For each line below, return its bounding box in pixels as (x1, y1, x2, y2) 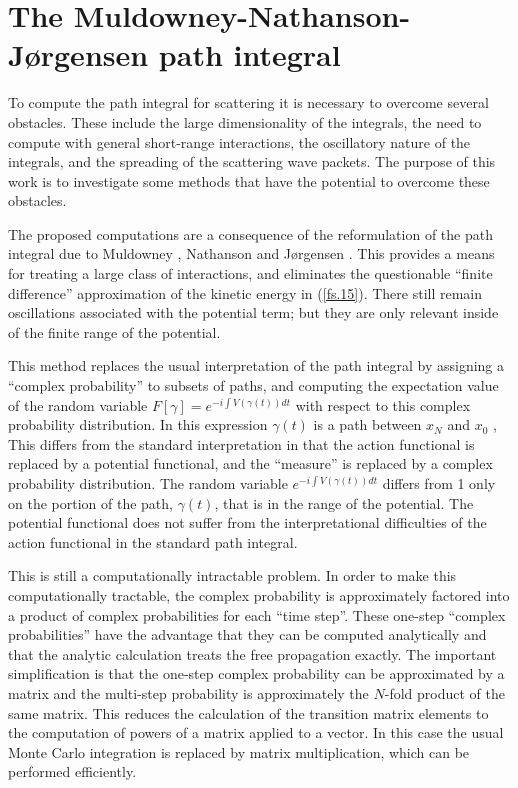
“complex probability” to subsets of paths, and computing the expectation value (8, 375, 499, 396)
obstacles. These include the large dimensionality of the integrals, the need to (8, 111, 482, 132)
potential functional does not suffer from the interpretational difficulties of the (8, 512, 487, 533)
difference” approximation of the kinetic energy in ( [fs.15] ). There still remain (8, 282, 483, 303)
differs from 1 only (382, 473, 496, 493)
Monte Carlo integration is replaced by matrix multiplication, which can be (8, 741, 470, 762)
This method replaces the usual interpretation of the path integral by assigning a (8, 355, 505, 376)
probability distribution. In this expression (8, 414, 268, 435)
